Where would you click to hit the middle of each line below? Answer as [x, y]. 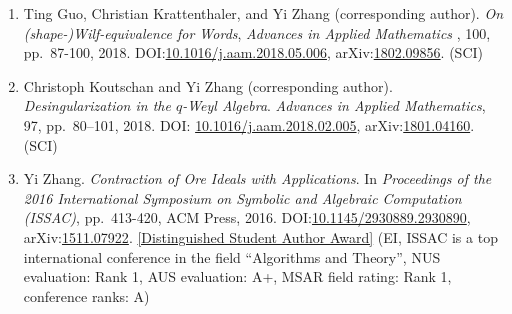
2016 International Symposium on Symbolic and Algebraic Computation [242, 197]
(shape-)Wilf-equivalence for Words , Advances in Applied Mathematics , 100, [257, 32]
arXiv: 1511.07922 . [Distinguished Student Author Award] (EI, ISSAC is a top [260, 236]
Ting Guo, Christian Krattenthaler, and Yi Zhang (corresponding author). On [263, 13]
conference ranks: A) [86, 295]
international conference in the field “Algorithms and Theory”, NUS [232, 256]
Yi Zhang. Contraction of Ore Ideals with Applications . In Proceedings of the [257, 178]
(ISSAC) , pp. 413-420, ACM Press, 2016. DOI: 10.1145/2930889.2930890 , [247, 217]
